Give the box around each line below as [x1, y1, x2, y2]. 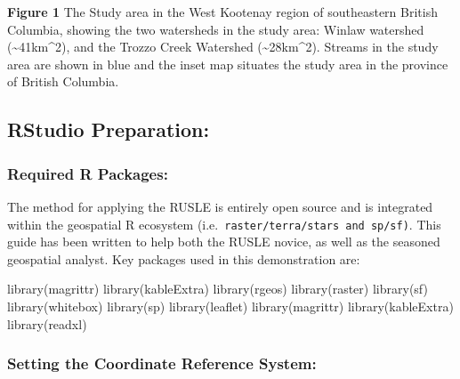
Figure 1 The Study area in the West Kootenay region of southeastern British [7, 3, 438, 20]
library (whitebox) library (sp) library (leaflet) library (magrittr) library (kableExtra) [7, 297, 454, 315]
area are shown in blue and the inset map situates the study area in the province [7, 54, 448, 73]
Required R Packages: [7, 162, 168, 184]
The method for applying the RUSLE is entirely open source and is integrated [7, 197, 433, 215]
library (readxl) [7, 314, 87, 333]
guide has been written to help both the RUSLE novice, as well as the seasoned [7, 232, 440, 251]
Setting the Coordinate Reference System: [7, 352, 317, 375]
